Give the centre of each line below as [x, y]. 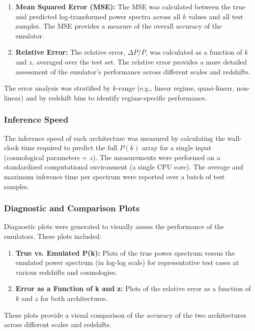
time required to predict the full [69, 148]
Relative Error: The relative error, [70, 52]
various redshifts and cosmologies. [66, 272]
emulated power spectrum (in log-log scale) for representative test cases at [127, 262]
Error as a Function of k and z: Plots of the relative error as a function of [133, 288]
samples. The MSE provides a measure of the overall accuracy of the [119, 26]
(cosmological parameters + [46, 157]
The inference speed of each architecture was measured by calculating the [114, 138]
